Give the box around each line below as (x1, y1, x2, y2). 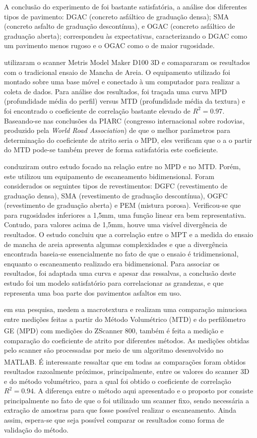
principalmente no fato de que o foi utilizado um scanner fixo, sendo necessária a (4, 395, 249, 405)
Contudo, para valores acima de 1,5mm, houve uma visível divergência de (4, 219, 227, 230)
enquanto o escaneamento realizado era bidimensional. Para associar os (4, 258, 220, 268)
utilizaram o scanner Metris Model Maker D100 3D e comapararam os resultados (4, 57, 250, 67)
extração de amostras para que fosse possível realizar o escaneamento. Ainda (4, 405, 237, 415)
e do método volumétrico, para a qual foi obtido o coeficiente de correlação (4, 375, 231, 386)
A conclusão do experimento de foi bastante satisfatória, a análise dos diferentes (4, 1, 247, 11)
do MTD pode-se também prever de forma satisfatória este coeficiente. (4, 144, 218, 155)
